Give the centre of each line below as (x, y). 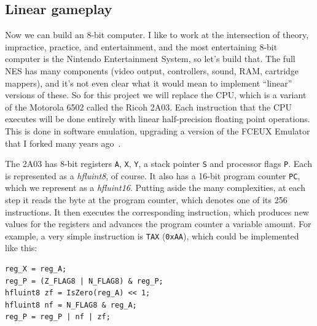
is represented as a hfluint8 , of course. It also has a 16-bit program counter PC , (153, 175)
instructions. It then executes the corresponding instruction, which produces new (157, 212)
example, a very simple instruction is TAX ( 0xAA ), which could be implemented (152, 235)
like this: (21, 248)
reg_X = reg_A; (36, 269)
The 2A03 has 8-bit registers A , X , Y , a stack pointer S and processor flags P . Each (158, 164)
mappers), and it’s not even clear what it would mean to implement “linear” (149, 83)
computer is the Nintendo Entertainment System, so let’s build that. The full (150, 59)
